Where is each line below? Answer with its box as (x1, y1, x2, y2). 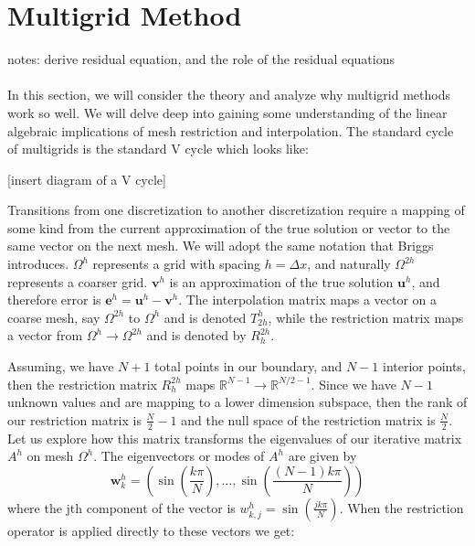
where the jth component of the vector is (7, 498, 236, 517)
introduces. (7, 254, 69, 273)
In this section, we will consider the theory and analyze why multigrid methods (7, 85, 450, 104)
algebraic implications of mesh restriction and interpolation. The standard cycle (7, 121, 454, 140)
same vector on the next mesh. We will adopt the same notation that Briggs (7, 236, 434, 255)
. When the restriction (339, 498, 464, 517)
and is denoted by (146, 326, 247, 345)
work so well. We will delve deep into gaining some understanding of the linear (7, 102, 448, 122)
